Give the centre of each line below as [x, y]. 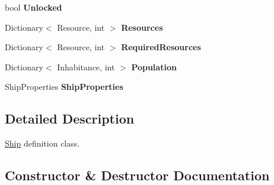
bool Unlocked [34, 7]
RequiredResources [161, 47]
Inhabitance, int [86, 66]
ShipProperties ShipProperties [64, 87]
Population [154, 66]
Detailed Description [70, 119]
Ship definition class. [42, 143]
